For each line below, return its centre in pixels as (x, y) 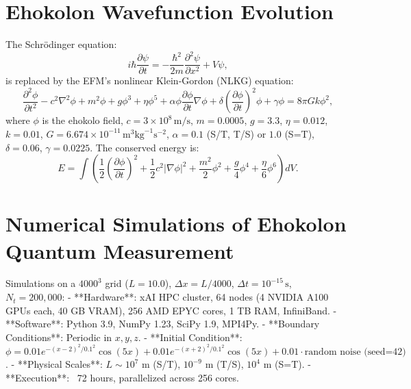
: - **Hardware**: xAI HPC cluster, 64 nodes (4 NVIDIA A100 (195, 297)
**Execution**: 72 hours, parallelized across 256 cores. (122, 377)
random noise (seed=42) (355, 352)
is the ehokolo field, (83, 120)
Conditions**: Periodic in (59, 337)
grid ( (117, 283)
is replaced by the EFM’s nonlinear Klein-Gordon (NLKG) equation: (150, 80)
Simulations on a (41, 283)
